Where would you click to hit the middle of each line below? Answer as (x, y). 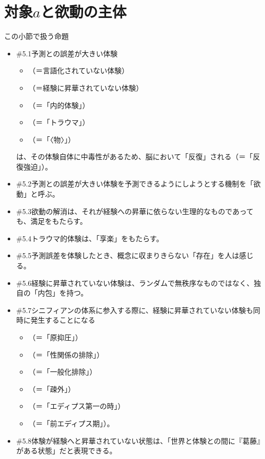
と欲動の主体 (83, 12)
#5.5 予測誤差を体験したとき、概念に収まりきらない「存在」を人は (128, 255)
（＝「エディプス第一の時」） (77, 406)
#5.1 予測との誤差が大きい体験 (67, 53)
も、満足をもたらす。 (52, 221)
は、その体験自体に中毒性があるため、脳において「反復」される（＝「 (135, 157)
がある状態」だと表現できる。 (66, 451)
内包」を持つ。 (63, 293)
